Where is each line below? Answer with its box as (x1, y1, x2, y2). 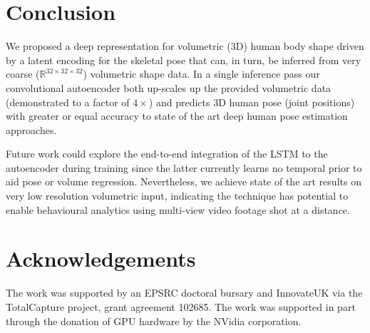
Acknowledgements (6, 244, 196, 273)
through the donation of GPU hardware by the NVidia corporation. (6, 313, 302, 328)
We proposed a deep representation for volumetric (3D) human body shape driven (6, 39, 364, 53)
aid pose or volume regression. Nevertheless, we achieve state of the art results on (6, 174, 361, 189)
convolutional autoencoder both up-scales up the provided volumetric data (6, 80, 332, 95)
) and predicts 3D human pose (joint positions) (148, 94, 355, 109)
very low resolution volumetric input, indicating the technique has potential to (6, 188, 349, 203)
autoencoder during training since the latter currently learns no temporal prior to (6, 160, 362, 175)
